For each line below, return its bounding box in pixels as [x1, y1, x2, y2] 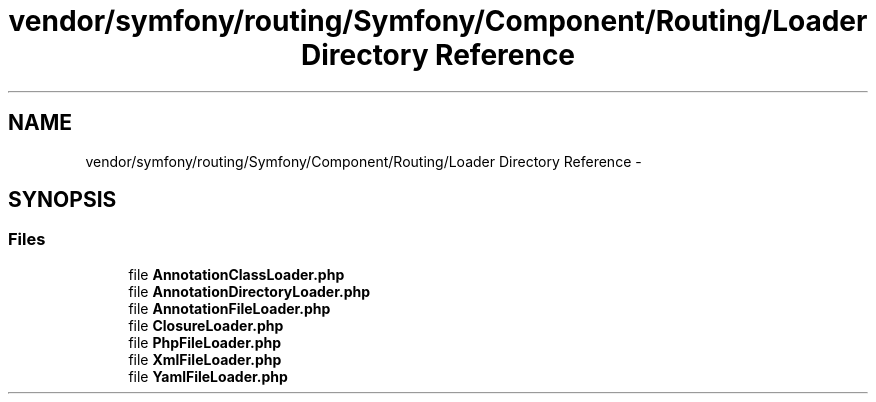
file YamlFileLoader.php [128, 367, 288, 385]
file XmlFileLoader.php [128, 350, 282, 368]
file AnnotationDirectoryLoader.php [128, 282, 371, 300]
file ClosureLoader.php [128, 316, 284, 334]
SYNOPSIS [8, 187, 117, 213]
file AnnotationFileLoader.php [128, 299, 331, 317]
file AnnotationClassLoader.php [128, 265, 345, 283]
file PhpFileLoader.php [128, 333, 282, 351]
